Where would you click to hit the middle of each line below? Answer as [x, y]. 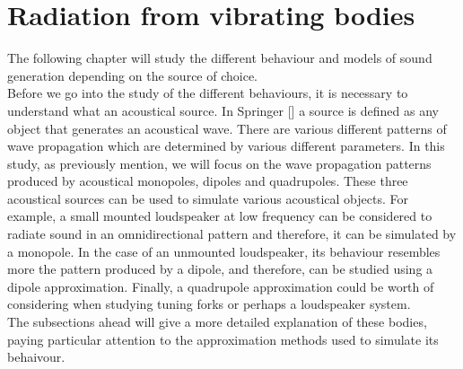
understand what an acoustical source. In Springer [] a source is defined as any [223, 110]
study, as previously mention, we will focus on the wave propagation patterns [219, 163]
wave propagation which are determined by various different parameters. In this [226, 146]
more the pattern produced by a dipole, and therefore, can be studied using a [220, 269]
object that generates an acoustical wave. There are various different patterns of [227, 128]
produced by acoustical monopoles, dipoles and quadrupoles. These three [208, 181]
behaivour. [36, 357]
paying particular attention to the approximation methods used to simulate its [223, 339]
